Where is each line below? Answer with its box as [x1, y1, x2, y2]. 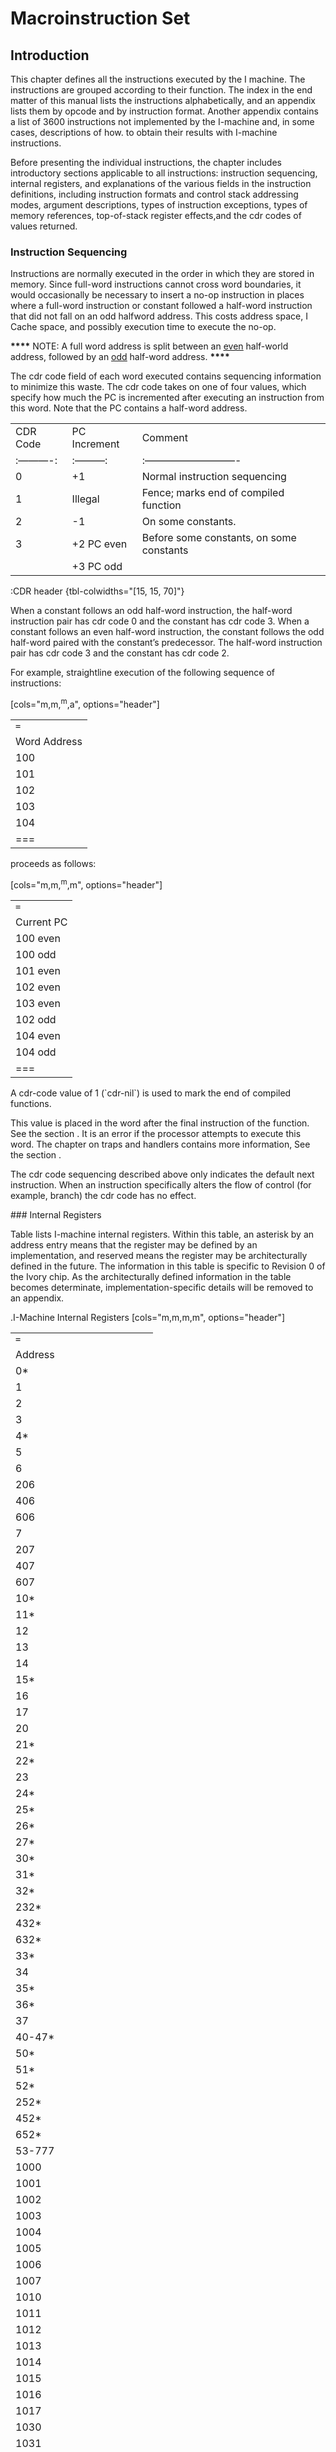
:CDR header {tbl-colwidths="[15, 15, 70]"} [10, 585, 185, 597]
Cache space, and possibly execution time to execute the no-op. [10, 321, 277, 333]
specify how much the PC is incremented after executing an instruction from [10, 392, 325, 404]
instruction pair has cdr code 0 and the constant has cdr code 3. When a [10, 615, 310, 627]
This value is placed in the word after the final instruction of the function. [10, 1117, 310, 1129]
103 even [15, 996, 61, 1010]
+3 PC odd [71, 560, 123, 574]
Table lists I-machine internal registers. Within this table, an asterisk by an [10, 1228, 315, 1240]
